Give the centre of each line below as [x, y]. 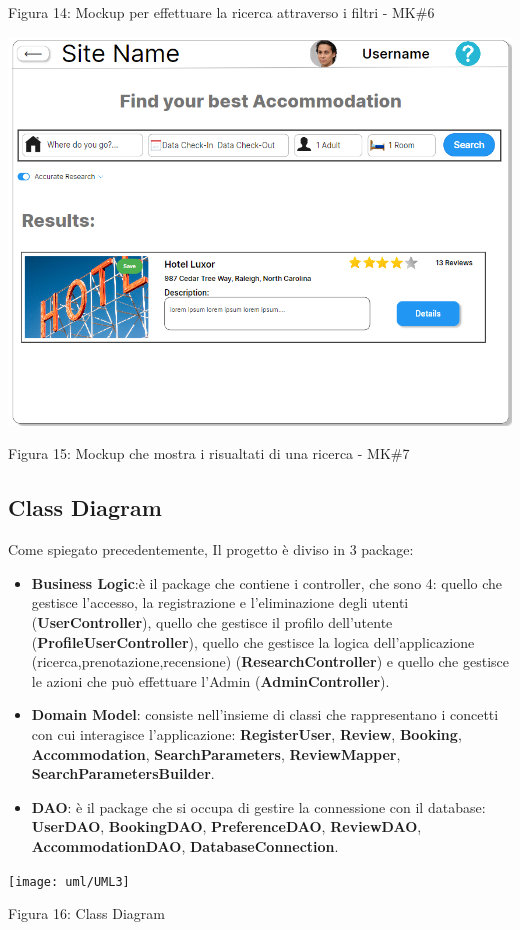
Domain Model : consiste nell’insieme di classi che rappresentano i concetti [265, 714]
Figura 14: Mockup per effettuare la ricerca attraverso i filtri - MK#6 [221, 12]
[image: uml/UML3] [69, 881]
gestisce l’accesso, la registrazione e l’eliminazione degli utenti [220, 602]
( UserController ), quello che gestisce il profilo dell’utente [212, 621]
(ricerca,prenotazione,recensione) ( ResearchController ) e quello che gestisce [270, 661]
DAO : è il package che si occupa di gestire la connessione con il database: [258, 806]
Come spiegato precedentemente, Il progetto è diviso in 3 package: [211, 549]
